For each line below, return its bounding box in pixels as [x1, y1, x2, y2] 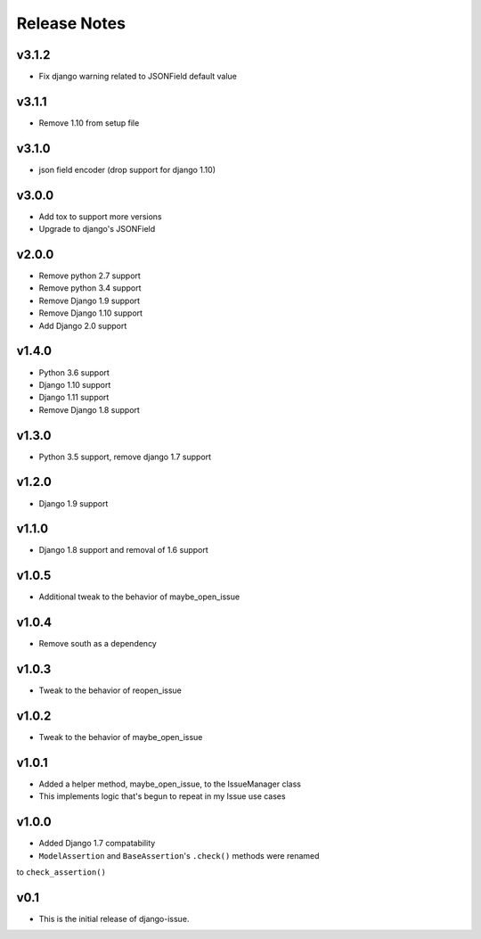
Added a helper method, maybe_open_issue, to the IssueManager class [38, 778, 302, 789]
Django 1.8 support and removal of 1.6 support [38, 545, 208, 556]
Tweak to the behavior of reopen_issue [38, 685, 182, 696]
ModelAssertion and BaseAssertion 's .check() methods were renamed [38, 850, 320, 861]
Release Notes [16, 13, 126, 33]
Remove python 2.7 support [38, 270, 142, 281]
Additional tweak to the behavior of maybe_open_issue [38, 591, 240, 602]
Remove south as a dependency [38, 638, 158, 649]
